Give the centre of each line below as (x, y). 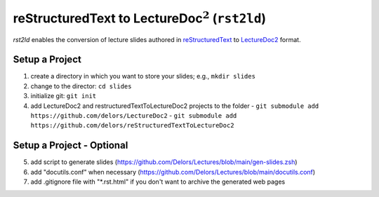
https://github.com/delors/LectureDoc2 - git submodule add (134, 116)
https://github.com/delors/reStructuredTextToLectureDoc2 (132, 125)
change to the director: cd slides (81, 86)
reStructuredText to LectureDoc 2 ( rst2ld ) (140, 17)
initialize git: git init (64, 96)
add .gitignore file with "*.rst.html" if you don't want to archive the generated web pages (158, 182)
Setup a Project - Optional (71, 145)
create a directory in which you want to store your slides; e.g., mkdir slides (143, 76)
